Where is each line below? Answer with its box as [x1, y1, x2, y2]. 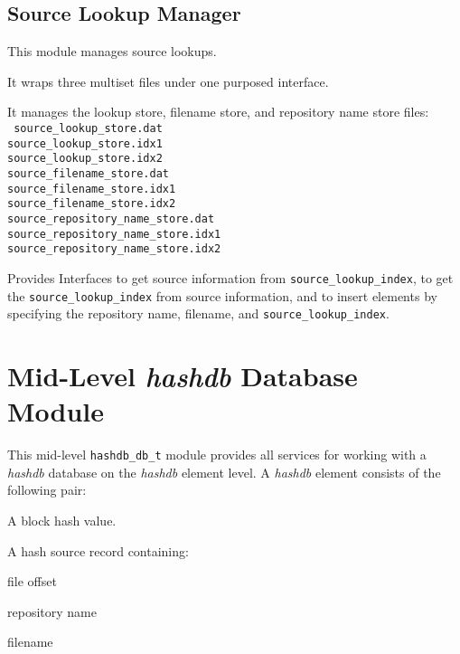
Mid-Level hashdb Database [7, 357, 358, 395]
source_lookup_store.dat [14, 121, 163, 135]
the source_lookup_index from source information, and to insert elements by [7, 286, 437, 305]
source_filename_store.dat [7, 166, 169, 180]
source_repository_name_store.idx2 [7, 242, 221, 256]
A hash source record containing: [7, 541, 189, 560]
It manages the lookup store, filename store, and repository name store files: [7, 102, 429, 121]
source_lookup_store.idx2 [7, 152, 163, 166]
